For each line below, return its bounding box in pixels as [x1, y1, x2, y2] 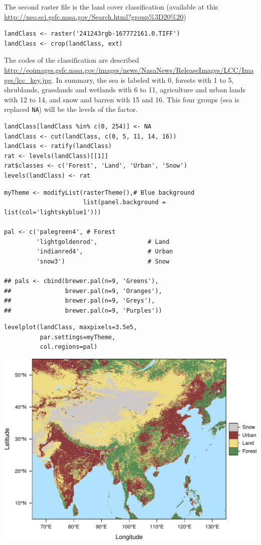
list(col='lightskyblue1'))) [4, 208, 101, 216]
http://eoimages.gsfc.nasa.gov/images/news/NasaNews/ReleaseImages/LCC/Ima [4, 64, 254, 75]
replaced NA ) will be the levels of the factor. [4, 104, 138, 114]
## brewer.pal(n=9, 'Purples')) [4, 307, 162, 314]
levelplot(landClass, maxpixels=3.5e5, [4, 324, 137, 331]
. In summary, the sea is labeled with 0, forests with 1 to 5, [51, 74, 234, 85]
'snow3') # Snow [36, 257, 170, 265]
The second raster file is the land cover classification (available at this [4, 2, 218, 12]
